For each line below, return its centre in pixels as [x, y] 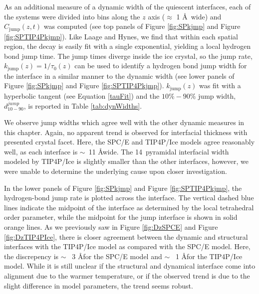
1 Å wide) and [199, 16]
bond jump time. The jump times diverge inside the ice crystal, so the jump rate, [128, 56]
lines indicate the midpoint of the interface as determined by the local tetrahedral [129, 207]
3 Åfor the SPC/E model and [117, 256]
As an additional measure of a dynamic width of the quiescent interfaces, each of [128, 6]
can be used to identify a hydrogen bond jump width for [161, 66]
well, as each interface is [41, 151]
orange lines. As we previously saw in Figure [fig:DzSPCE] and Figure [111, 227]
